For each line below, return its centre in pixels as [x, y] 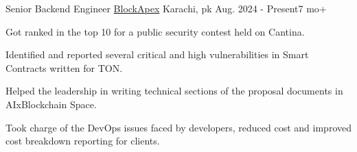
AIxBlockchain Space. [51, 104]
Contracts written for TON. [64, 67]
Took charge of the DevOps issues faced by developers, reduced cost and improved [178, 127]
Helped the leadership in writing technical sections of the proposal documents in [174, 91]
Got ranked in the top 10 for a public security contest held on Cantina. [155, 31]
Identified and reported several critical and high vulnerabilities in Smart [157, 54]
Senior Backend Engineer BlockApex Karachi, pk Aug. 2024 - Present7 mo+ [166, 8]
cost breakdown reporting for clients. [83, 141]
